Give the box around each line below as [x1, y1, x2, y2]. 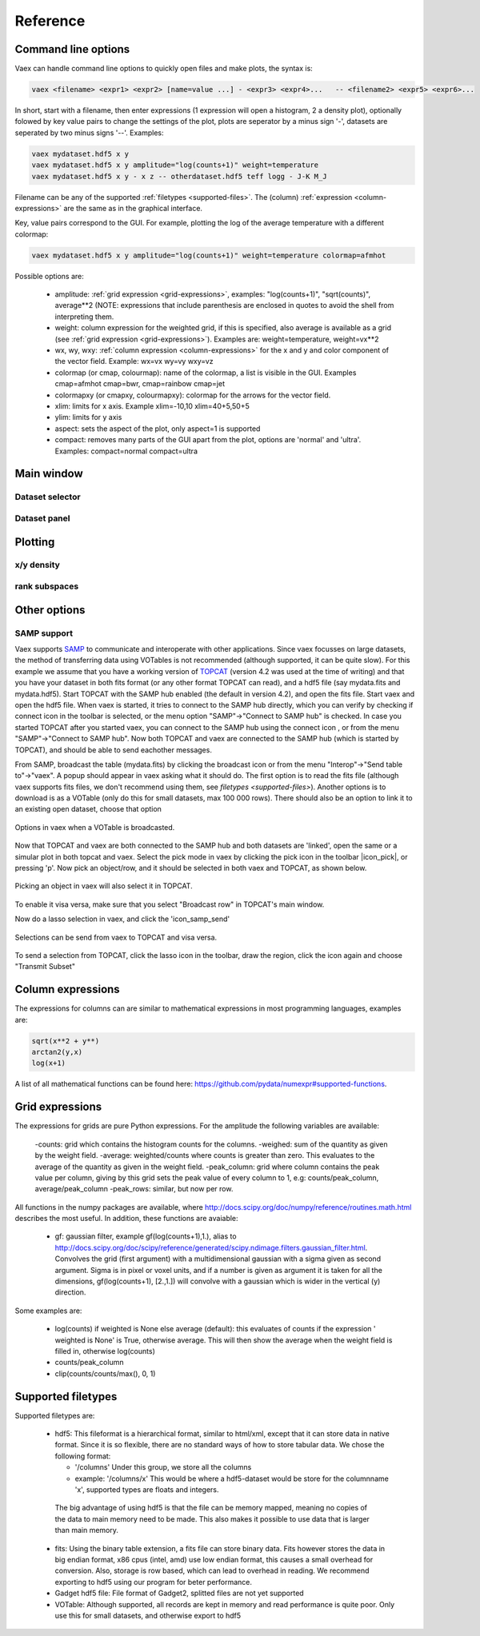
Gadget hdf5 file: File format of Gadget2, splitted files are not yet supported [54, 1588, 304, 1598]
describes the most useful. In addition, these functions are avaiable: [14, 1214, 239, 1223]
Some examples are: [14, 1306, 82, 1315]
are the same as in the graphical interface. [63, 203, 203, 213]
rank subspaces [14, 581, 79, 592]
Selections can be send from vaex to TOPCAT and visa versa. [14, 932, 218, 942]
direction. [54, 1287, 86, 1297]
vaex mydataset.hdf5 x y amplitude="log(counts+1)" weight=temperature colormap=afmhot [31, 250, 386, 260]
